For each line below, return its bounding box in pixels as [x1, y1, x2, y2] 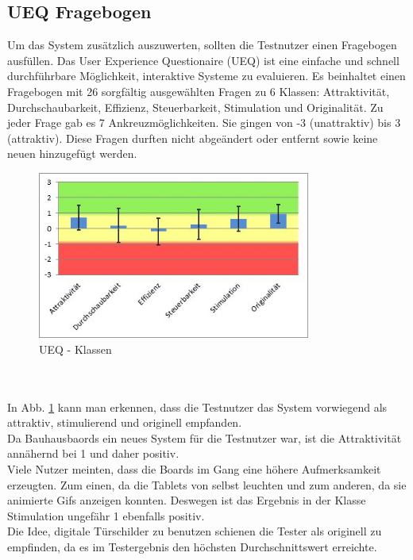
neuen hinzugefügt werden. [7, 145, 137, 162]
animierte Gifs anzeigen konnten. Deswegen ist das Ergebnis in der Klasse [7, 492, 366, 508]
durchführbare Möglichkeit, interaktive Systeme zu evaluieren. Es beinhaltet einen [7, 67, 406, 84]
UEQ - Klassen [39, 340, 112, 357]
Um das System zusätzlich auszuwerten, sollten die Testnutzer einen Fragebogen [7, 36, 397, 53]
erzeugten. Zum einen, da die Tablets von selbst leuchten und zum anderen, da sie [7, 476, 407, 493]
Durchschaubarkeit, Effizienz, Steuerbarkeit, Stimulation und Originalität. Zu [7, 98, 384, 115]
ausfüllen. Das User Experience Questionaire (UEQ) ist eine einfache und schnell [7, 52, 399, 68]
